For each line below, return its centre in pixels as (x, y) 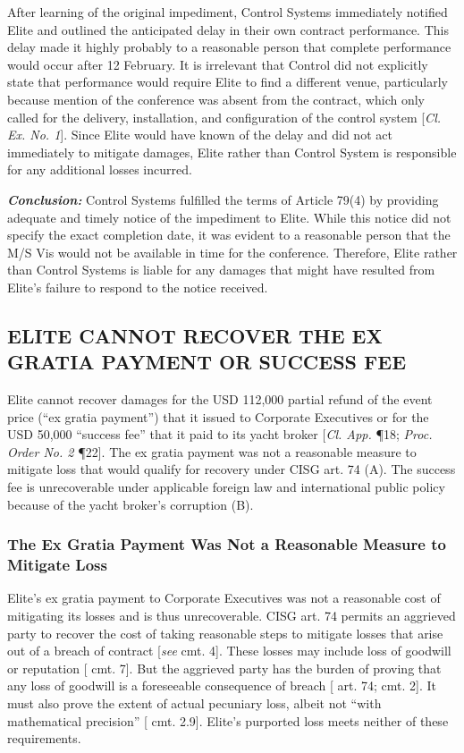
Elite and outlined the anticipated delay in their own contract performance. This (228, 29)
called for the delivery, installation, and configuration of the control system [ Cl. (224, 117)
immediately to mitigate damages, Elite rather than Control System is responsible (232, 152)
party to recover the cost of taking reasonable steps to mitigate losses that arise (225, 633)
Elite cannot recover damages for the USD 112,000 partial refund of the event (220, 399)
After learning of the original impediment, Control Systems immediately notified (228, 12)
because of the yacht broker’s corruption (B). (131, 504)
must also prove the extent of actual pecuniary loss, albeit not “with (194, 702)
